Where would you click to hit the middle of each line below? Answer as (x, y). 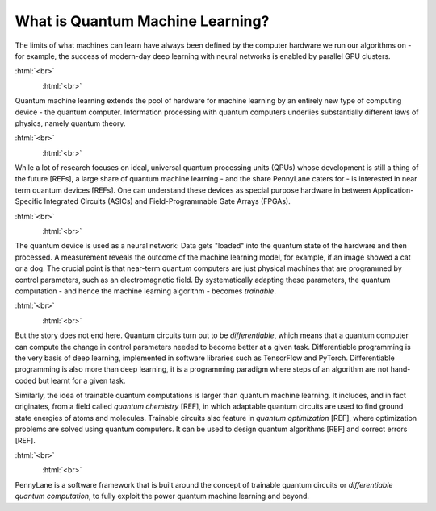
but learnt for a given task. (82, 380)
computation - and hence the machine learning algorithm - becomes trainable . (145, 291)
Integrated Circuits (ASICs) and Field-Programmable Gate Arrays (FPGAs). (167, 201)
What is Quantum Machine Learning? (142, 21)
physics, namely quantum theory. (70, 123)
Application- (393, 190)
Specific (29, 201)
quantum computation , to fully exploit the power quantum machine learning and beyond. (162, 496)
